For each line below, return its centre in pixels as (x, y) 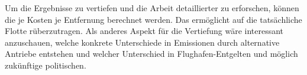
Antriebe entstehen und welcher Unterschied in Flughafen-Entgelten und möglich (151, 54)
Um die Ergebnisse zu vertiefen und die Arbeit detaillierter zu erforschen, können (152, 8)
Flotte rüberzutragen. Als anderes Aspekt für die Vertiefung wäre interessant (144, 31)
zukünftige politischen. (46, 65)
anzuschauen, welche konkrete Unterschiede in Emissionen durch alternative (142, 42)
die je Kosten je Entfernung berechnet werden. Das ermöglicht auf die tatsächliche (153, 19)
